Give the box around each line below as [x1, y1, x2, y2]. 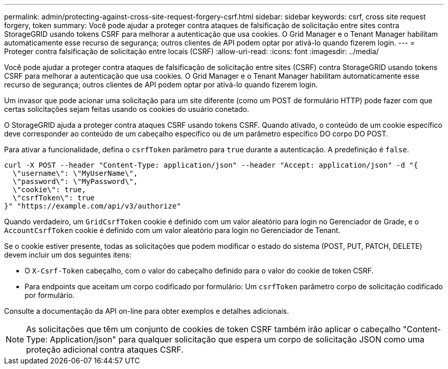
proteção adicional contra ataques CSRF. [26, 344, 184, 355]
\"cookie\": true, [12, 186, 86, 194]
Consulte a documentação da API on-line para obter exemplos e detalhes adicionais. [4, 307, 289, 315]
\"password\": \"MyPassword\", [12, 177, 138, 186]
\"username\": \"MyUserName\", [12, 169, 138, 177]
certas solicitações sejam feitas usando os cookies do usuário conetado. [4, 105, 249, 113]
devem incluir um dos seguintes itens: [4, 250, 131, 259]
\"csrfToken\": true [12, 194, 95, 202]
